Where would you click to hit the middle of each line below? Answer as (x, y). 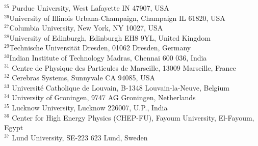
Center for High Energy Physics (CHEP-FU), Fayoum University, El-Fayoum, (133, 117)
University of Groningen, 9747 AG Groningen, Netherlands (104, 97)
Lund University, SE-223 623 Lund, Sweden (80, 137)
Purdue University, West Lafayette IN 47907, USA (91, 8)
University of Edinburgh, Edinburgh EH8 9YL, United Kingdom (110, 37)
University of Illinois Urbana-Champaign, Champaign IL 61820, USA (117, 18)
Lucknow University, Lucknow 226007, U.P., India (90, 107)
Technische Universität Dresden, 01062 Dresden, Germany (100, 48)
